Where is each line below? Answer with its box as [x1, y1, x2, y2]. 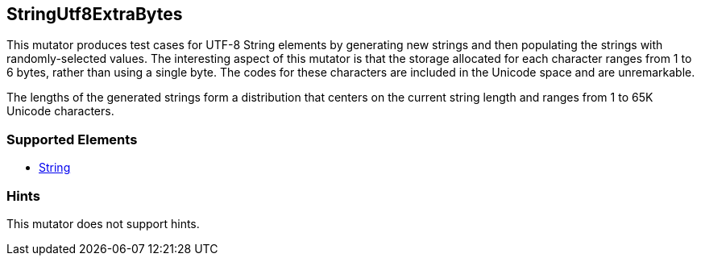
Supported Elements [6, 131, 138, 148]
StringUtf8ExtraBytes [6, 4, 183, 24]
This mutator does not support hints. [6, 216, 200, 231]
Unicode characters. [6, 104, 114, 119]
